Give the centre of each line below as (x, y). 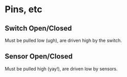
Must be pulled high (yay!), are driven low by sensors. (61, 69)
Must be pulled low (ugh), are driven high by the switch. (63, 40)
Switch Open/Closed (38, 28)
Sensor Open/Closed (39, 56)
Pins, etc (24, 9)
